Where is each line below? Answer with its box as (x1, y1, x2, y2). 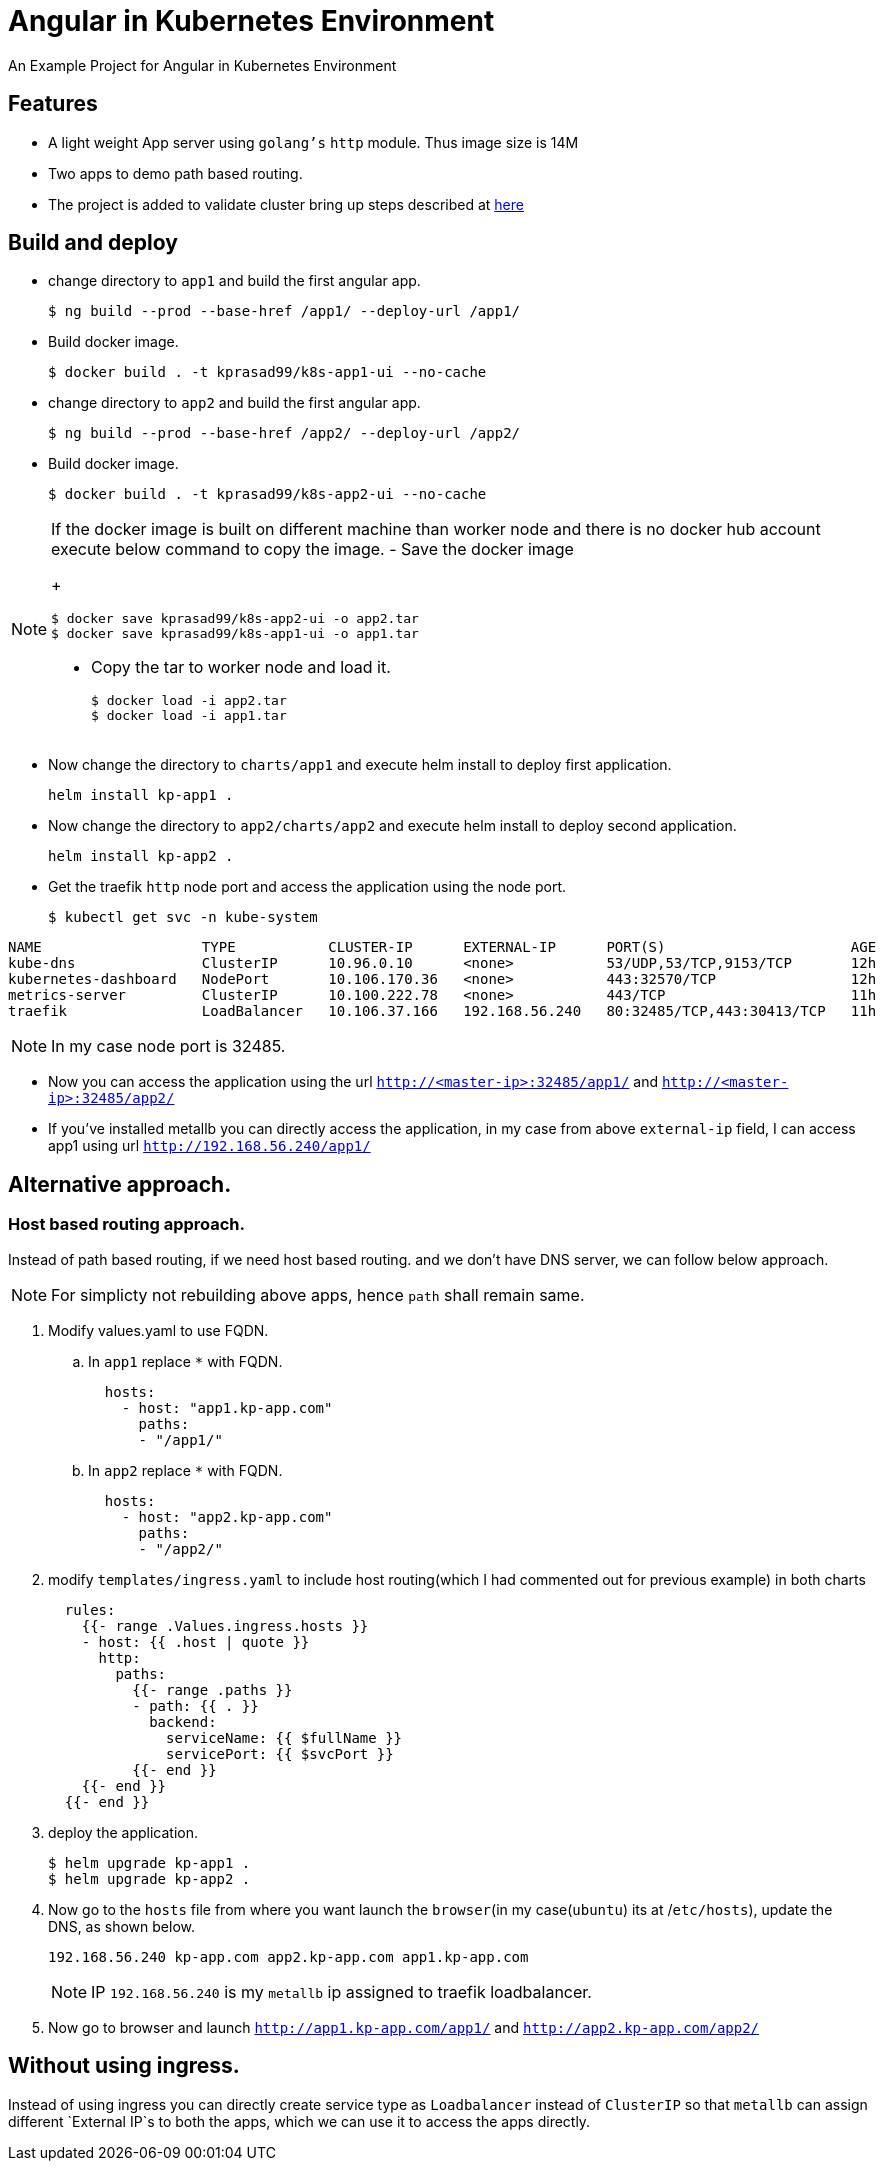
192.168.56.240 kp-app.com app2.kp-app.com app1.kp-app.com (48, 1948, 529, 1965)
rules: (64, 1601, 116, 1618)
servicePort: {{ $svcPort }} (166, 1745, 394, 1762)
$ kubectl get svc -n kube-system (48, 909, 318, 926)
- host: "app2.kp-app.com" (121, 1508, 333, 1525)
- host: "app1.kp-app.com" (121, 1399, 333, 1416)
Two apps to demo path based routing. (48, 164, 303, 182)
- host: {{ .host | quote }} (81, 1633, 310, 1650)
